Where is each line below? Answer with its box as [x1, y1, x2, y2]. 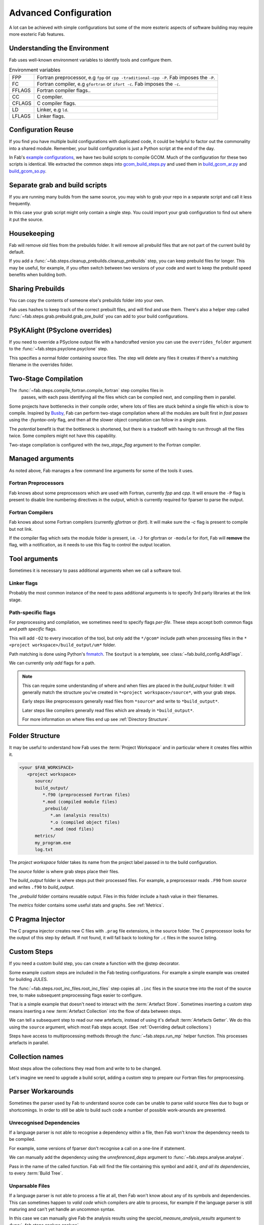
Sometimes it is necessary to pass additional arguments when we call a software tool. [9, 567, 182, 573]
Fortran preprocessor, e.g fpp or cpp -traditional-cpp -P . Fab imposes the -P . [37, 74, 215, 81]
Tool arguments [9, 555, 58, 563]
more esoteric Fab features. [9, 31, 65, 37]
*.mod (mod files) [50, 826, 95, 832]
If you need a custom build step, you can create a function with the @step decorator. [9, 960, 180, 966]
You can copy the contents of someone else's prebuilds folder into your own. [9, 297, 164, 303]
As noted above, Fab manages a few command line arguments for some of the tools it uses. [9, 467, 194, 473]
